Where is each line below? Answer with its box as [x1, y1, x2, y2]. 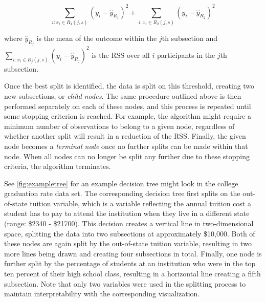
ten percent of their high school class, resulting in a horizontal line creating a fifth [4, 268, 261, 279]
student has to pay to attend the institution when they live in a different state [4, 208, 250, 219]
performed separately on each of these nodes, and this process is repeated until [4, 100, 251, 111]
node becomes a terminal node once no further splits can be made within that [4, 140, 248, 151]
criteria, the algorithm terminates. [4, 161, 111, 171]
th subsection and [162, 32, 217, 43]
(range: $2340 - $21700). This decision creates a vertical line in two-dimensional [4, 218, 254, 229]
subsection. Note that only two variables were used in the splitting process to [4, 278, 246, 289]
